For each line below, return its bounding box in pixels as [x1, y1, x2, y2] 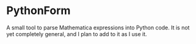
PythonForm [6, 4, 71, 18]
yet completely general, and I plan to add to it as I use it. [6, 30, 148, 37]
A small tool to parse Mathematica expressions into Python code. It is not [6, 24, 190, 31]
